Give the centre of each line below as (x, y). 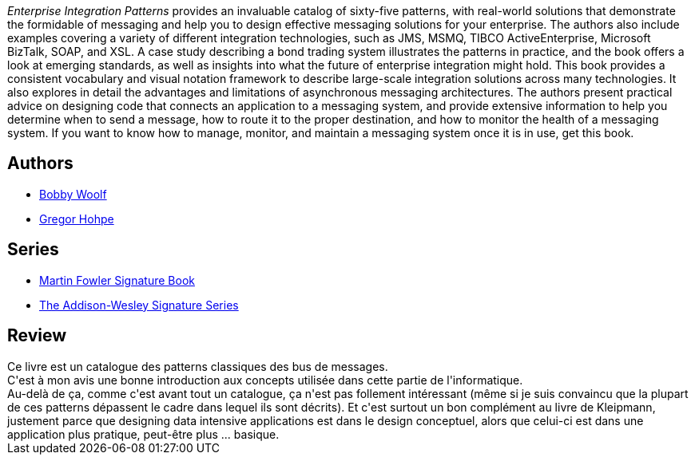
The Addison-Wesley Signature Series (139, 305)
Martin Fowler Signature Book (117, 280)
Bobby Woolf (73, 194)
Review (37, 336)
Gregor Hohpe (77, 219)
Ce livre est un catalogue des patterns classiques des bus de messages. (198, 366)
